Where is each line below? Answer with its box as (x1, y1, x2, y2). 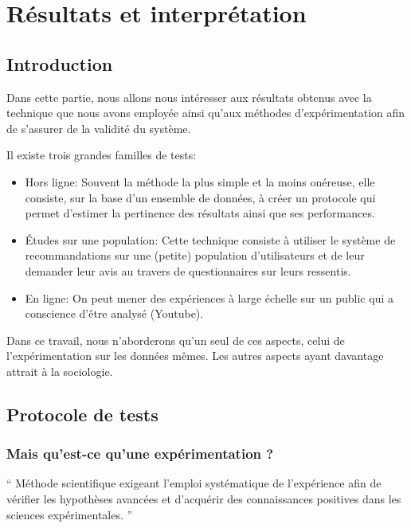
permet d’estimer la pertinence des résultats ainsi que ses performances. (25, 205, 375, 221)
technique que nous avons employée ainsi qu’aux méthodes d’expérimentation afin (6, 104, 405, 121)
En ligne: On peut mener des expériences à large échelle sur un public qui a (25, 289, 393, 306)
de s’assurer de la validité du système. (6, 119, 191, 136)
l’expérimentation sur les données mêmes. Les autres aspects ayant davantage (6, 347, 384, 364)
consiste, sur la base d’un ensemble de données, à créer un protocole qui (25, 189, 376, 205)
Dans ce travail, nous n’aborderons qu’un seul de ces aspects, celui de (6, 331, 345, 348)
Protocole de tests (6, 401, 159, 426)
